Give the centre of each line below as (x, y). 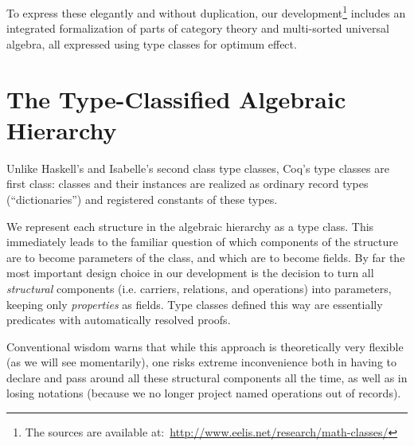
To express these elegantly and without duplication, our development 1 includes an (206, 12)
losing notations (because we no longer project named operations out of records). (204, 393)
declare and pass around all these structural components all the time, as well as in (207, 377)
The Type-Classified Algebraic (176, 98)
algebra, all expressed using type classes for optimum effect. (152, 43)
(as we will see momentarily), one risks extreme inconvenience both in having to (201, 362)
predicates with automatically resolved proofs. (119, 320)
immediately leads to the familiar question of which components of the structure (202, 242)
